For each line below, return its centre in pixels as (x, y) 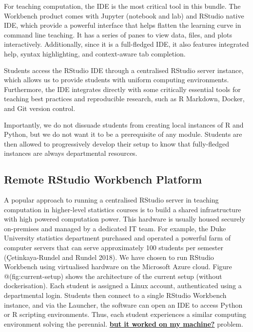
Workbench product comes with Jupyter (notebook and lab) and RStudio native (124, 15)
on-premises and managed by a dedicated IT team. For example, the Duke (115, 228)
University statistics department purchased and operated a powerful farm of (117, 238)
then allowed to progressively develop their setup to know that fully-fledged (117, 143)
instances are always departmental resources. (71, 153)
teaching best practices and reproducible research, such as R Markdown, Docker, (124, 99)
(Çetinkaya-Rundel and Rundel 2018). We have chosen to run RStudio (109, 257)
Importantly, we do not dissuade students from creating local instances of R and (124, 124)
